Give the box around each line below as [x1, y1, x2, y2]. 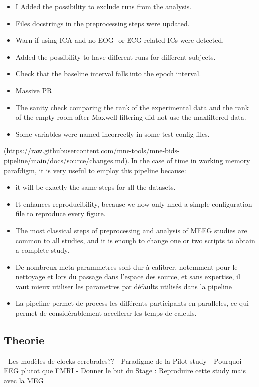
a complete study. [15, 245, 70, 255]
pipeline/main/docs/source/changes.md [4, 155, 125, 165]
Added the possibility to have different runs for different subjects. [15, 51, 216, 62]
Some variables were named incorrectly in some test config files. [15, 128, 210, 139]
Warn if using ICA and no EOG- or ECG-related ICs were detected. [15, 35, 224, 45]
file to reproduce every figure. [15, 208, 106, 219]
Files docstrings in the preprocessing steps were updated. [15, 18, 190, 28]
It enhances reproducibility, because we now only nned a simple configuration [15, 198, 252, 209]
